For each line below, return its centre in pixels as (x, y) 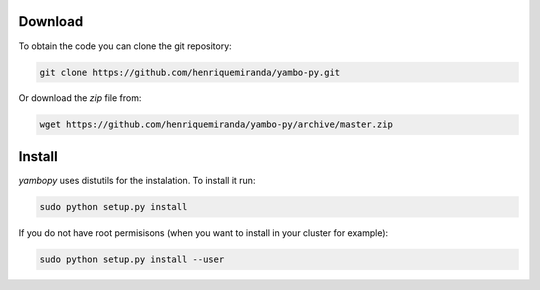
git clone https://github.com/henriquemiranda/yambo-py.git (190, 72)
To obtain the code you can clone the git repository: (125, 46)
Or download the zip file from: (80, 98)
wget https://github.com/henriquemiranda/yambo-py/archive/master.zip (216, 124)
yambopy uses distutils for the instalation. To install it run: (137, 180)
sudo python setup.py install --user (132, 259)
